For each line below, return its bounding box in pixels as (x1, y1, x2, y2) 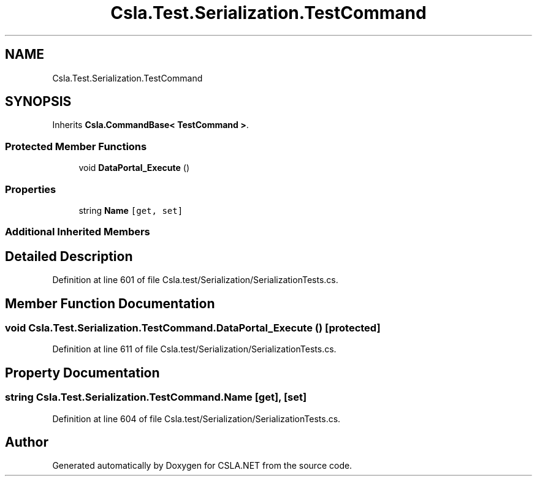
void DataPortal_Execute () (78, 162, 189, 173)
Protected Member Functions (5, 140, 147, 153)
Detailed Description (5, 248, 133, 264)
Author (5, 434, 48, 450)
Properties (5, 183, 56, 195)
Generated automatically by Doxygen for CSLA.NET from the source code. (52, 460, 352, 471)
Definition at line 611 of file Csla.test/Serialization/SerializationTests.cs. (52, 344, 337, 355)
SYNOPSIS (5, 94, 72, 110)
